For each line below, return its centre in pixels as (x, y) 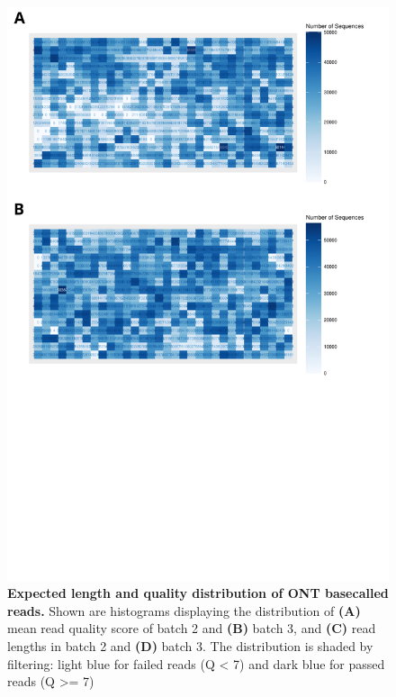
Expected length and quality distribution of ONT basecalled (198, 593)
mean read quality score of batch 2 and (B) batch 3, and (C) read (192, 628)
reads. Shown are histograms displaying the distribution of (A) (184, 610)
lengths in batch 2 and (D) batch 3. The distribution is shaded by (190, 645)
